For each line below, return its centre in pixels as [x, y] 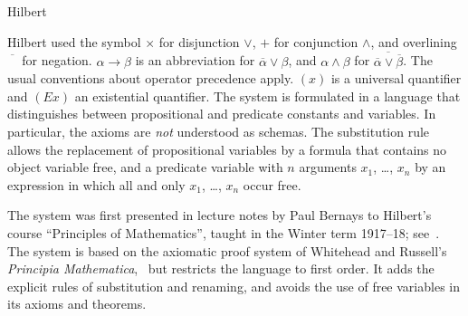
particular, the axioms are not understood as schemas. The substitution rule [219, 131]
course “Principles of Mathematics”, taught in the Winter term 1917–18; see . [224, 232]
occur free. [272, 184]
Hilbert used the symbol [74, 41]
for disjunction [199, 41]
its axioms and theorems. [77, 304]
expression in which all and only [96, 184]
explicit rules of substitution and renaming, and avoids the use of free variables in [234, 286]
